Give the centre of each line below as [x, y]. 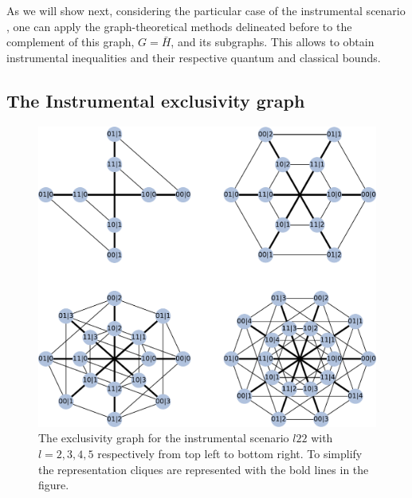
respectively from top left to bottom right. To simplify [230, 453]
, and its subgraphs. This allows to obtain [273, 42]
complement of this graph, [71, 42]
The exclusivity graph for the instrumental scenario [164, 438]
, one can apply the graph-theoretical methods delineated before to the [179, 26]
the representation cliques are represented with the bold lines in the [204, 469]
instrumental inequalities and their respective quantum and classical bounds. [194, 57]
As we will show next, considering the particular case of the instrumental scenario [206, 10]
